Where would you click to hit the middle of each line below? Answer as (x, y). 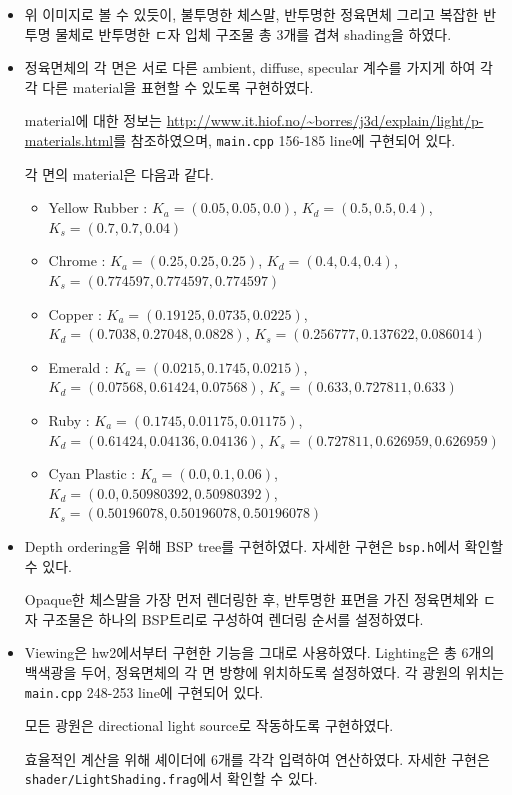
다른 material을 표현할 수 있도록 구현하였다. (178, 86)
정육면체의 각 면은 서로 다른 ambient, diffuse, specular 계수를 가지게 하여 (250, 67)
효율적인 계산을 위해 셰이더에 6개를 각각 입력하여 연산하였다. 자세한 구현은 (257, 758)
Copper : (75, 313)
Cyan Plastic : (92, 473)
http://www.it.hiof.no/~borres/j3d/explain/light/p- (325, 120)
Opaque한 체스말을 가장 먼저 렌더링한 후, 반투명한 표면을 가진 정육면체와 (251, 599)
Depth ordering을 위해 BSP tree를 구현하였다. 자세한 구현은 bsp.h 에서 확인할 (264, 545)
